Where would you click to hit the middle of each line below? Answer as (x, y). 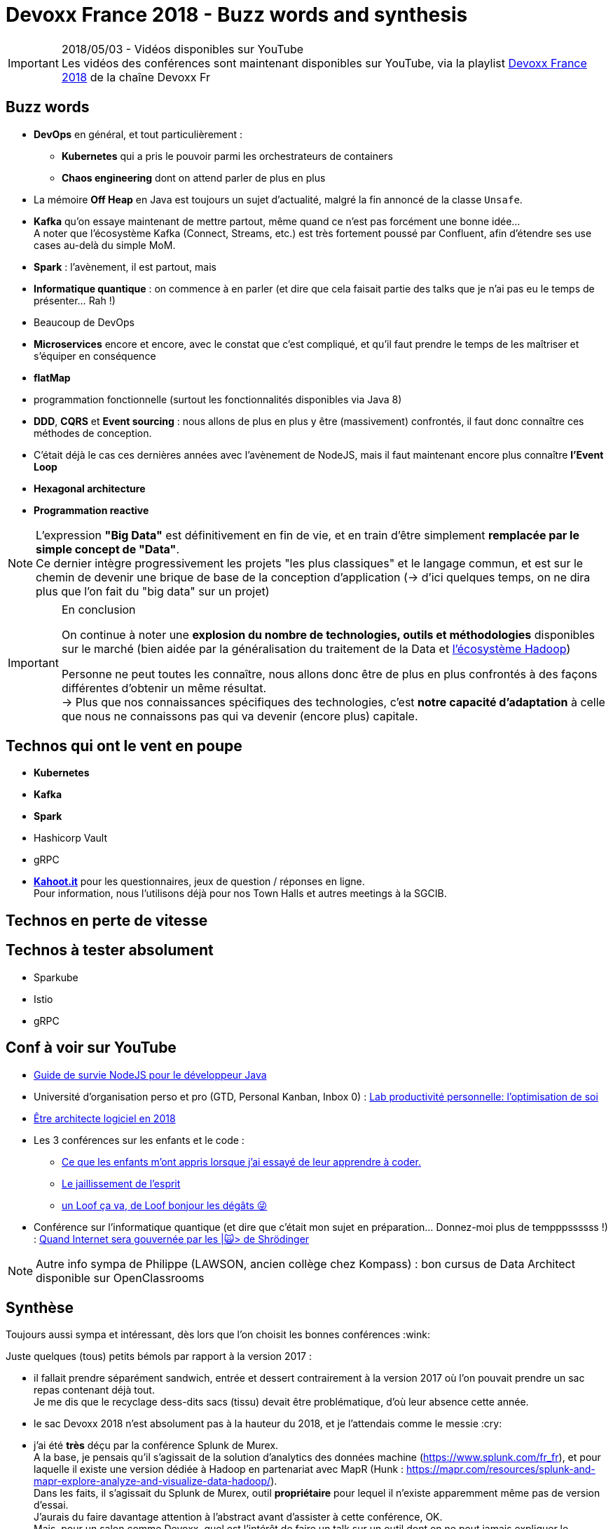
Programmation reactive (91, 510)
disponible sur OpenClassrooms (120, 1278)
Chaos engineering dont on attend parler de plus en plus (194, 177)
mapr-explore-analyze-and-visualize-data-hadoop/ (152, 1481)
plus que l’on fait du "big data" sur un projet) (153, 591)
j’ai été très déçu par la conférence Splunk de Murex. (156, 1446)
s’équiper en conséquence (95, 356)
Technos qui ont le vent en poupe (124, 746)
